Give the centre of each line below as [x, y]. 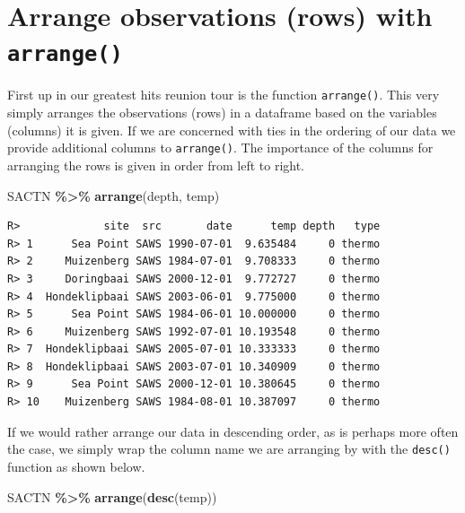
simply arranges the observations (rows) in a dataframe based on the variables [222, 113]
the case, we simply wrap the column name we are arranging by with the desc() [229, 449]
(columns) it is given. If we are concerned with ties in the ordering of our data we [232, 130]
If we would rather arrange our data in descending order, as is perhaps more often [233, 431]
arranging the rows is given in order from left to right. [156, 165]
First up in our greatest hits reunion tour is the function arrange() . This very [224, 95]
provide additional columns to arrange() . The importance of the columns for [220, 148]
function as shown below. [76, 466]
